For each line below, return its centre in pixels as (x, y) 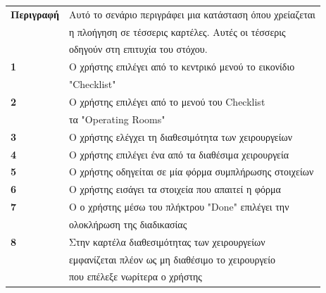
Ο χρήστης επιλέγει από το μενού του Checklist (167, 101)
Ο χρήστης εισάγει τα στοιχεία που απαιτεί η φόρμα (175, 189)
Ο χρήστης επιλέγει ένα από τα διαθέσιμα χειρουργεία (179, 154)
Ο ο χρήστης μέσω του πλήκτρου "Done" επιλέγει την (179, 207)
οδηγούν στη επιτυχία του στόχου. (138, 49)
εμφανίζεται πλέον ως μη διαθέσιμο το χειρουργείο (172, 259)
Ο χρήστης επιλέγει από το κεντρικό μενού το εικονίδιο (182, 67)
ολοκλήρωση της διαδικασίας (128, 224)
